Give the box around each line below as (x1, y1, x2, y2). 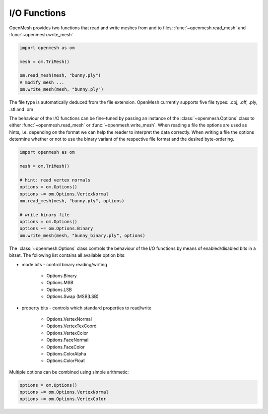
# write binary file (19, 212, 69, 218)
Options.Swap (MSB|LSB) (46, 294, 99, 299)
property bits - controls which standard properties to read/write (21, 305, 152, 311)
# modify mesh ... (19, 79, 65, 85)
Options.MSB (46, 280, 74, 286)
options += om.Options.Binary (19, 226, 93, 232)
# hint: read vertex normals (19, 177, 91, 183)
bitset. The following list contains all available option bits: (9, 252, 126, 258)
